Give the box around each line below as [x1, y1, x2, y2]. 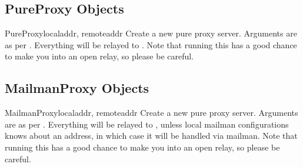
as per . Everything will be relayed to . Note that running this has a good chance [5, 38, 297, 51]
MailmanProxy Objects [5, 79, 149, 97]
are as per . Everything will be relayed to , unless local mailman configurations [5, 118, 289, 130]
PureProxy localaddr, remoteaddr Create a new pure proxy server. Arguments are [5, 27, 297, 39]
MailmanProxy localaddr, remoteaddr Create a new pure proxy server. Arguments [5, 106, 298, 119]
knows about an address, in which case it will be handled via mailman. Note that [5, 129, 298, 142]
